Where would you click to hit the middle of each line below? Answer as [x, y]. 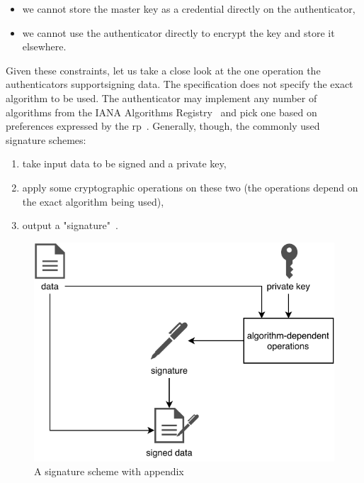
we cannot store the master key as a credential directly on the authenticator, [189, 9]
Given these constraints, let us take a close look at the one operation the [163, 70]
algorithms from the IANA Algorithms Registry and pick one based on [161, 112]
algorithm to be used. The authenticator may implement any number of [161, 98]
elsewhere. [44, 46]
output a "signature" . [70, 225]
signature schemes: [46, 139]
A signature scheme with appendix [109, 471]
